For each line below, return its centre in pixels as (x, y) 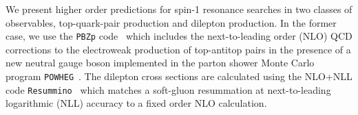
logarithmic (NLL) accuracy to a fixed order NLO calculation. (136, 103)
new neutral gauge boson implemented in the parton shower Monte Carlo (160, 63)
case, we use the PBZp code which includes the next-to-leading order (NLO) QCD (179, 36)
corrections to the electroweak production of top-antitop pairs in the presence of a (178, 49)
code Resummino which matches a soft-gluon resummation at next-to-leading (168, 89)
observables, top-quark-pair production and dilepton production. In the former (171, 22)
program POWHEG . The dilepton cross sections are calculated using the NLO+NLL (179, 76)
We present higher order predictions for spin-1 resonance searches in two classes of (179, 9)
